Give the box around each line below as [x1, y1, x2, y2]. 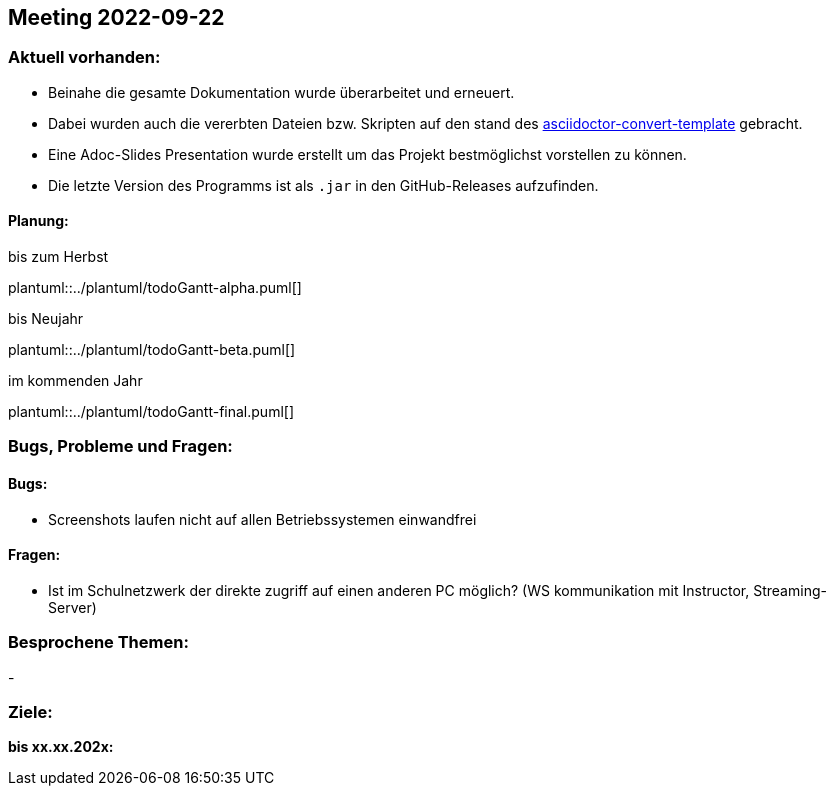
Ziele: [8, 701, 53, 722]
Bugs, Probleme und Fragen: [8, 436, 233, 457]
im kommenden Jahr [8, 372, 143, 390]
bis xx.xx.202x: [8, 738, 114, 756]
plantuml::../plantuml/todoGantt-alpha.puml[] [8, 279, 302, 297]
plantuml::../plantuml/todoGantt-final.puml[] [8, 403, 294, 421]
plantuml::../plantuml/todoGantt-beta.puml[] [8, 341, 296, 359]
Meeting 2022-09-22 [8, 5, 225, 30]
